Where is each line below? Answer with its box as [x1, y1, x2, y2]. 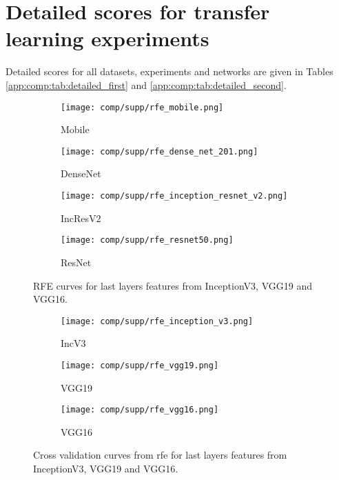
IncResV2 [61, 210, 101, 225]
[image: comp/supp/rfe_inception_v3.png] [61, 316, 254, 326]
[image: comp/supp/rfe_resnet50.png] [61, 235, 234, 246]
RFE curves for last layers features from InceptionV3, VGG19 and [33, 278, 312, 292]
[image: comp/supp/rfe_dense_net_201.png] [61, 146, 258, 157]
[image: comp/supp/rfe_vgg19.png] [61, 360, 219, 370]
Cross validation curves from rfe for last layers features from [33, 448, 287, 462]
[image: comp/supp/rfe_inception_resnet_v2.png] [61, 191, 288, 201]
